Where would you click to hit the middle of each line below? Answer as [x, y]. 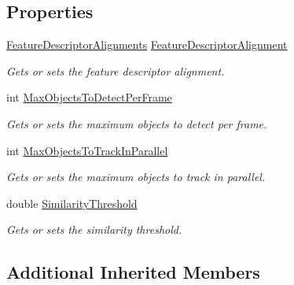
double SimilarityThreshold [72, 203]
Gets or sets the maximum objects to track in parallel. [136, 177]
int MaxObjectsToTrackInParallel [87, 150]
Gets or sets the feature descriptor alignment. [116, 70]
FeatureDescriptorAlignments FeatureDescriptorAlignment [147, 44]
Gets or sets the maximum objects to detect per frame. [137, 123]
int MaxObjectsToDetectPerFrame [89, 97]
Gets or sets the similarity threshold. [94, 229]
